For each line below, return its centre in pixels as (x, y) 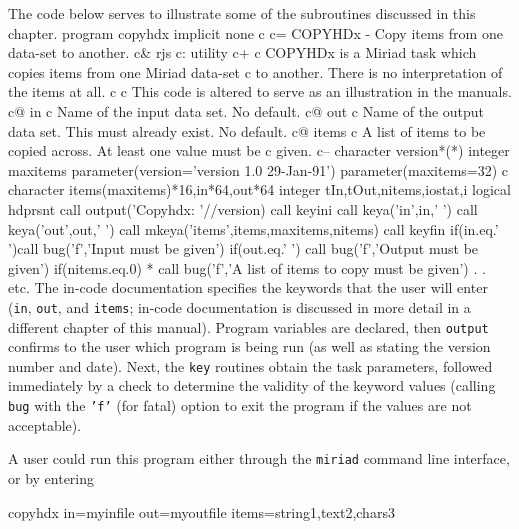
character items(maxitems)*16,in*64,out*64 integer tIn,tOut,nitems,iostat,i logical (259, 189)
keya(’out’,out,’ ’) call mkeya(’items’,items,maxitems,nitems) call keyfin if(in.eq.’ (253, 228)
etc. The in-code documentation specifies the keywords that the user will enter (248, 287)
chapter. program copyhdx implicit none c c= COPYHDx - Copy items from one (255, 32)
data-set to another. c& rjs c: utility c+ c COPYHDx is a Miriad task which (242, 52)
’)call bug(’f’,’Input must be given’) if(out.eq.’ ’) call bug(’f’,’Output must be (243, 248)
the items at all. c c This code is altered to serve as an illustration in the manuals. (260, 91)
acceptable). (45, 424)
